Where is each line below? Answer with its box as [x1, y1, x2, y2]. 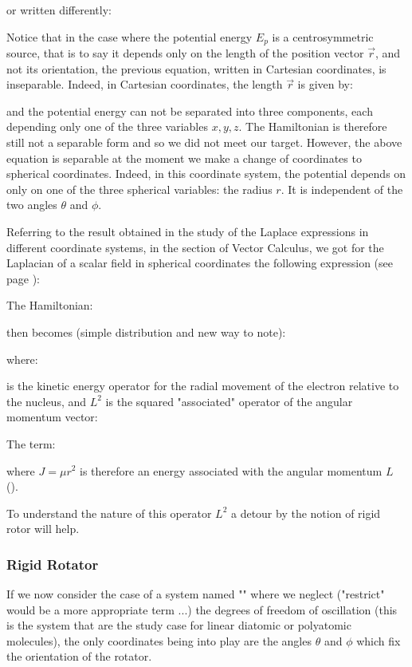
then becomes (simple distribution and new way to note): [6, 323, 286, 340]
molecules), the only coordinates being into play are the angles [6, 632, 312, 649]
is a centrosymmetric [272, 28, 374, 45]
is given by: [297, 76, 353, 93]
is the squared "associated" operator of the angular [105, 393, 353, 409]
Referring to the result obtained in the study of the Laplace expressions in [6, 223, 369, 239]
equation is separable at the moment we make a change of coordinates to [6, 149, 362, 166]
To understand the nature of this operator [6, 504, 212, 521]
